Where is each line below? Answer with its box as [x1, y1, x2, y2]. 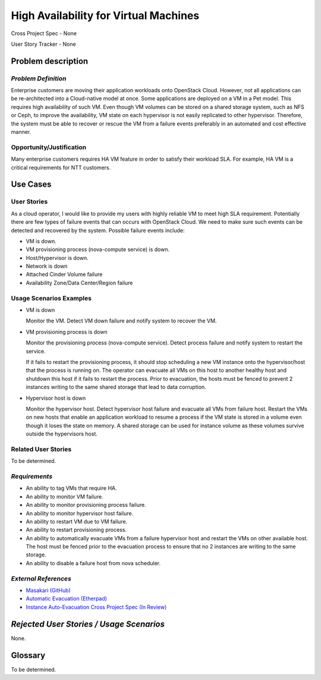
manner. [11, 129, 32, 136]
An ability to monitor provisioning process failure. [26, 502, 146, 509]
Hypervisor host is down [26, 394, 86, 402]
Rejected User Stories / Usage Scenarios [11, 619, 165, 629]
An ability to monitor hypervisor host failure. [26, 509, 134, 517]
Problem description [11, 56, 89, 66]
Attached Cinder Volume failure [26, 271, 103, 278]
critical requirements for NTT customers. [11, 164, 111, 171]
